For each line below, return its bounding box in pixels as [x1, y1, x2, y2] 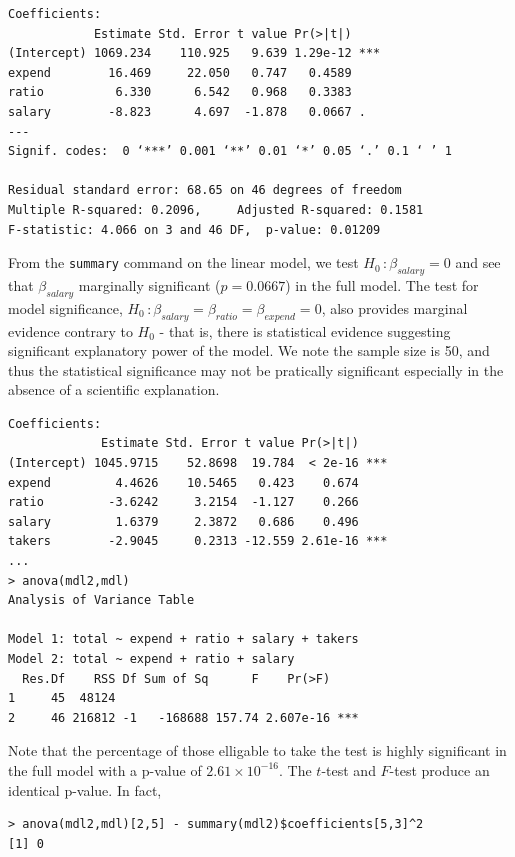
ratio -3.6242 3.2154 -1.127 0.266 [8, 495, 359, 510]
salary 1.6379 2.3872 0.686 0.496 [8, 514, 359, 529]
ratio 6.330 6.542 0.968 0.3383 [8, 85, 352, 100]
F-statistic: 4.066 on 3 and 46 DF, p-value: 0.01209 [8, 222, 381, 237]
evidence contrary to [8, 320, 133, 341]
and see [455, 252, 501, 273]
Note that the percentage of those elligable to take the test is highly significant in [8, 740, 507, 761]
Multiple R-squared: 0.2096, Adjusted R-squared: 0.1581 [8, 202, 424, 217]
